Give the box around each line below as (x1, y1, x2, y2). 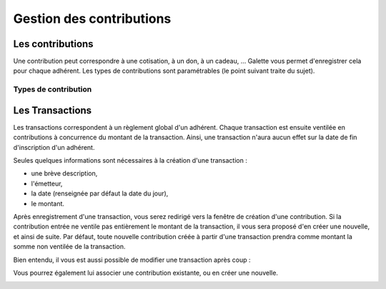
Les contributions (13, 38, 94, 50)
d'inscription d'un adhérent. (13, 143, 95, 151)
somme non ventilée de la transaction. (13, 243, 126, 251)
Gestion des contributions (13, 11, 172, 26)
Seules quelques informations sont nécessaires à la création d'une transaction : (13, 156, 248, 165)
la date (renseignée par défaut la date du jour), (31, 189, 169, 198)
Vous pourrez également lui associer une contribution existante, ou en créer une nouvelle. (13, 268, 279, 277)
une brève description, (31, 169, 98, 178)
